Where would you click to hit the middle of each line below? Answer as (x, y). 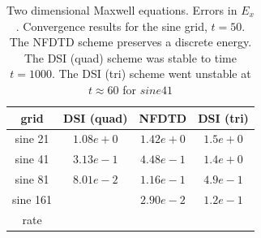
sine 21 (32, 138)
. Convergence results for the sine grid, (111, 26)
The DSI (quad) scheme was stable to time (130, 57)
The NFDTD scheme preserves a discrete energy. (130, 42)
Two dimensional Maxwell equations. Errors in (122, 10)
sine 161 (32, 199)
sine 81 (32, 179)
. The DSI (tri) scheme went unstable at (151, 74)
